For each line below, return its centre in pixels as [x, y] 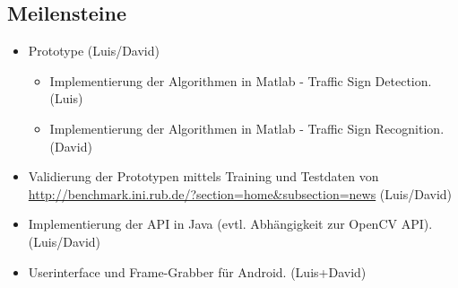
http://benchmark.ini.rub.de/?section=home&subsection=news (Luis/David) [240, 193]
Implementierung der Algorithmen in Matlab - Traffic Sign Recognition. [247, 128]
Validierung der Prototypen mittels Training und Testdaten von [203, 176]
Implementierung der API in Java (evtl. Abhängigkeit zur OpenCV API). [230, 224]
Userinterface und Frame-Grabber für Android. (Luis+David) [197, 271]
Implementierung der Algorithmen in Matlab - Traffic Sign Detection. [241, 80]
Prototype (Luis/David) [94, 51]
